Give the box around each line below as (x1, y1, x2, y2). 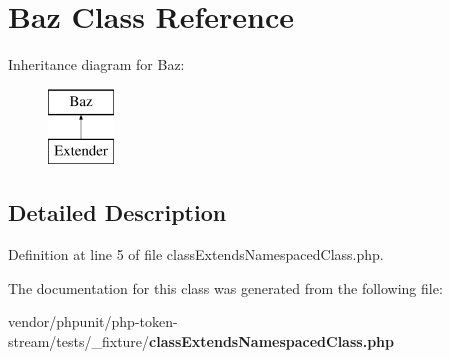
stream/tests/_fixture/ (8, 330, 150, 351)
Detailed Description (8, 197, 227, 228)
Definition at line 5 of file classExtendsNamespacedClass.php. (8, 244, 384, 265)
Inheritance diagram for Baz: (8, 54, 185, 75)
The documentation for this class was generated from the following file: (8, 277, 443, 298)
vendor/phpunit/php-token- (8, 311, 178, 332)
